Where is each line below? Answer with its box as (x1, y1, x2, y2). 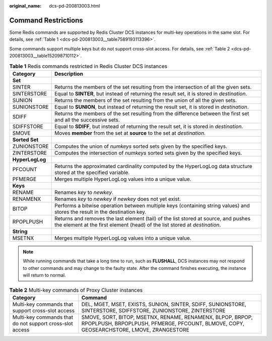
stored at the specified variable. (54, 169, 130, 176)
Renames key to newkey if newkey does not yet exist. (54, 195, 181, 202)
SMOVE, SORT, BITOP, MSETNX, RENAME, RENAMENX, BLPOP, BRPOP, (81, 313, 253, 320)
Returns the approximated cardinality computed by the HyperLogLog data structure (54, 162, 252, 169)
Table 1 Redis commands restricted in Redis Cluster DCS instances (9, 63, 168, 70)
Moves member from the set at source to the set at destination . (54, 129, 206, 136)
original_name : (9, 3, 42, 9)
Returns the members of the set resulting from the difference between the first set (54, 110, 249, 117)
